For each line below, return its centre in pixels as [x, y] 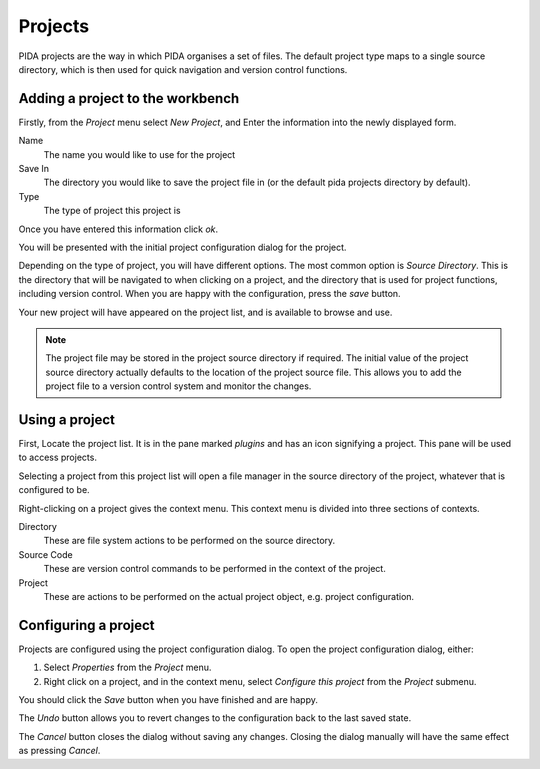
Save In [34, 169]
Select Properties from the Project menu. [127, 667]
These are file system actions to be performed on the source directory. [189, 541]
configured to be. [54, 490]
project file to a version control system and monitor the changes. [178, 386]
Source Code [46, 554]
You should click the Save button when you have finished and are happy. [168, 699]
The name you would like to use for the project [139, 154]
